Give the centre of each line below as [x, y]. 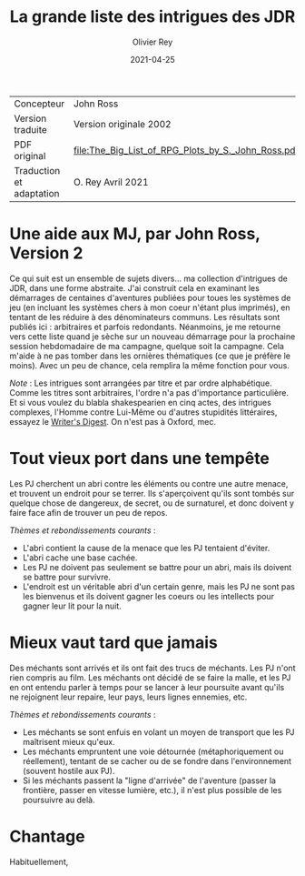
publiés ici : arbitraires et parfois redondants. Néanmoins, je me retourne [145, 327]
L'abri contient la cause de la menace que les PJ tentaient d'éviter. [146, 548]
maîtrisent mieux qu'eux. [69, 741]
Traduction [37, 170]
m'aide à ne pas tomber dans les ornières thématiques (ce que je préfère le [150, 356]
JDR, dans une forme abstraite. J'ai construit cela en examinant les [135, 287]
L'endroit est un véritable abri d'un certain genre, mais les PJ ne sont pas [158, 586]
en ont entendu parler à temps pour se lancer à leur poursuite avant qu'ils [147, 687]
